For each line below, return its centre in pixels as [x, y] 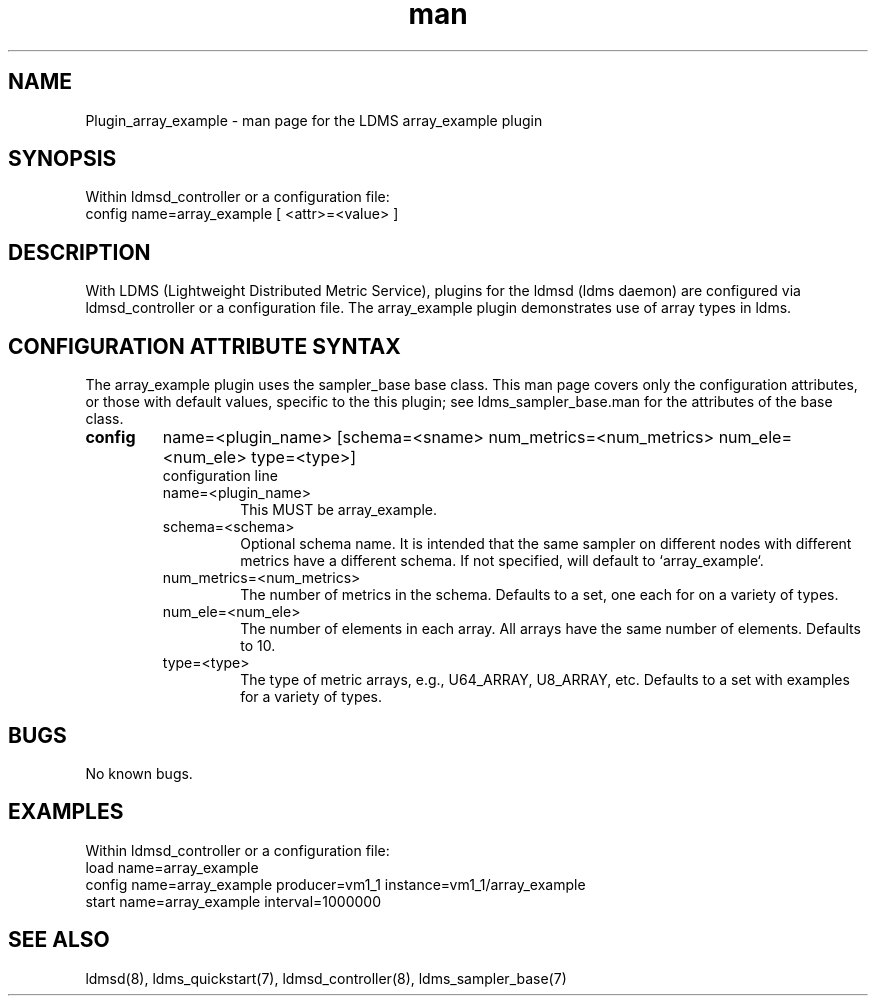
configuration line [220, 476]
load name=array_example [172, 867]
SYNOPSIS [62, 159]
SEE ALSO [59, 940]
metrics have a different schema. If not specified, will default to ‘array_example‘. [502, 561]
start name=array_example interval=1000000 [233, 901]
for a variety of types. [311, 697]
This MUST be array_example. [339, 510]
